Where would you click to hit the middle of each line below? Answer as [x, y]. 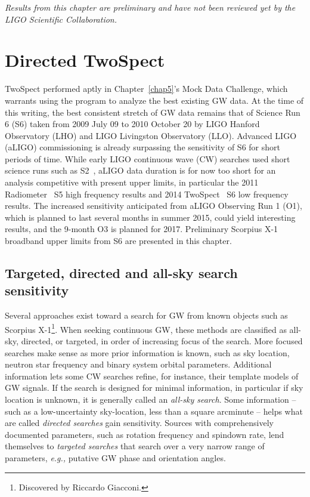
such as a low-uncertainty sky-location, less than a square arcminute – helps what [154, 411]
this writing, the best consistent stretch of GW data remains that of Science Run [153, 112]
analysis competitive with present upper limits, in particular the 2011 [132, 182]
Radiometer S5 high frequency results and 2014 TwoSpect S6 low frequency [147, 194]
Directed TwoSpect [85, 60]
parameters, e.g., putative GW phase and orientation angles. [115, 458]
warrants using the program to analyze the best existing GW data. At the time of [154, 100]
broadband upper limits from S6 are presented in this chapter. [118, 241]
